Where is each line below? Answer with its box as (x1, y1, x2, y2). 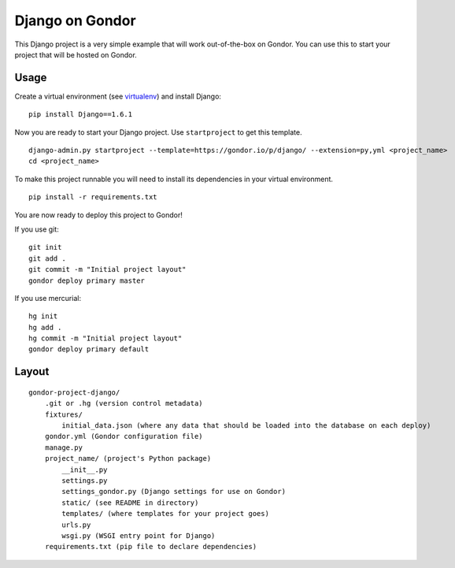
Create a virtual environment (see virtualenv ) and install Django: (14, 91, 222, 101)
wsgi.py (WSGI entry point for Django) (61, 531, 216, 540)
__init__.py (61, 465, 108, 474)
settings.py (61, 477, 108, 485)
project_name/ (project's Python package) (44, 454, 212, 463)
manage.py (44, 443, 83, 452)
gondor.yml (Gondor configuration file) (44, 432, 204, 441)
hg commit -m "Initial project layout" (28, 334, 183, 343)
